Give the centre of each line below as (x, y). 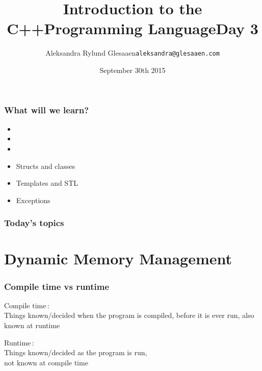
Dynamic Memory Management (118, 258)
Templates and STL (47, 183)
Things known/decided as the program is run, (76, 352)
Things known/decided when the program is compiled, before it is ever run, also (129, 315)
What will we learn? (47, 109)
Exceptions (33, 200)
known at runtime (32, 325)
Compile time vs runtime (57, 286)
